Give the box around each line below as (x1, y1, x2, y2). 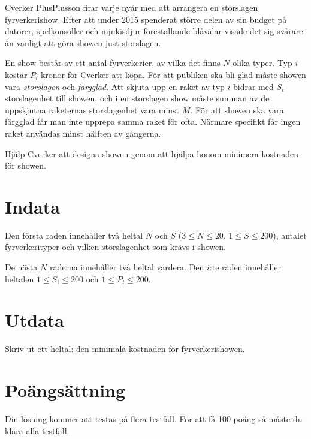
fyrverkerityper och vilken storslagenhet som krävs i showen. (5, 240, 226, 253)
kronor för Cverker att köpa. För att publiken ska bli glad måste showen (40, 68, 306, 80)
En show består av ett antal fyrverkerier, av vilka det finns (5, 56, 221, 69)
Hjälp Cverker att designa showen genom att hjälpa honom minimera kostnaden (5, 147, 298, 160)
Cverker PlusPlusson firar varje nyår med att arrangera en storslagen (5, 1, 258, 13)
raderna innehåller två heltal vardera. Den (49, 261, 204, 273)
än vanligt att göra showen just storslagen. (5, 36, 161, 49)
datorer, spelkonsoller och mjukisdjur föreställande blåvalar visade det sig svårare (5, 25, 303, 37)
